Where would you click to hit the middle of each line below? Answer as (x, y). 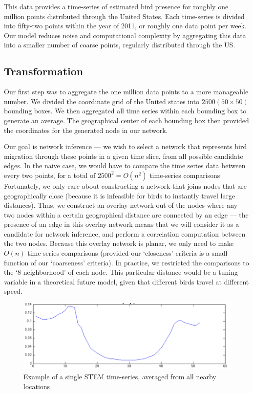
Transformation (44, 71)
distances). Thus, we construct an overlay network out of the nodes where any (121, 205)
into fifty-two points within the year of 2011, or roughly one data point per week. (125, 26)
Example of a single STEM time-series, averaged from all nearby (120, 376)
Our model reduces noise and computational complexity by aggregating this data (125, 35)
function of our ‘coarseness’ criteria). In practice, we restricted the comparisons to (126, 262)
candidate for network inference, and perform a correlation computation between (125, 233)
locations (37, 386)
